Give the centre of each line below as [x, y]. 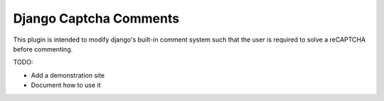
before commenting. [43, 49]
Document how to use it [66, 85]
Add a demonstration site [68, 75]
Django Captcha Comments [96, 18]
